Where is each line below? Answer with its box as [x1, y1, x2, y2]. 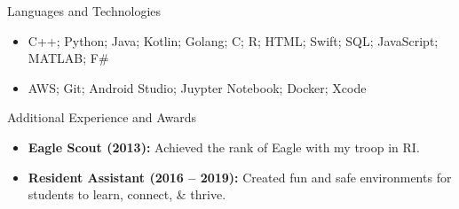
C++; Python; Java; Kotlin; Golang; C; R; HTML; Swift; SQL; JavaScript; [28, 31, 439, 50]
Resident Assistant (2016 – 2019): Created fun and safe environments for [28, 167, 452, 186]
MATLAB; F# [28, 49, 109, 67]
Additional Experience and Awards [7, 108, 197, 127]
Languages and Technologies [7, 2, 162, 19]
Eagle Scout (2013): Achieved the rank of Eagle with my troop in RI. [28, 137, 420, 156]
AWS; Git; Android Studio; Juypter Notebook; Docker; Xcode [28, 78, 367, 97]
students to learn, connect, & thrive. [28, 185, 226, 204]
